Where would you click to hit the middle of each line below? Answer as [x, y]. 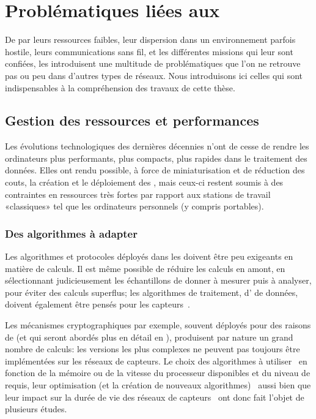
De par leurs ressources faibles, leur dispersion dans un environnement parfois [150, 40]
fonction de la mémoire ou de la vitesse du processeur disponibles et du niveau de [158, 373]
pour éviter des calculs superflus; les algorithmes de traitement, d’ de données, [152, 292]
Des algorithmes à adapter [71, 233]
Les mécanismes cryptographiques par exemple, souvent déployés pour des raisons [158, 325]
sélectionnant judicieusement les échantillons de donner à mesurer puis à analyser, [158, 280]
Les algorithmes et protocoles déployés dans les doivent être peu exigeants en [149, 256]
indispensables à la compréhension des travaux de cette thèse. [120, 87]
